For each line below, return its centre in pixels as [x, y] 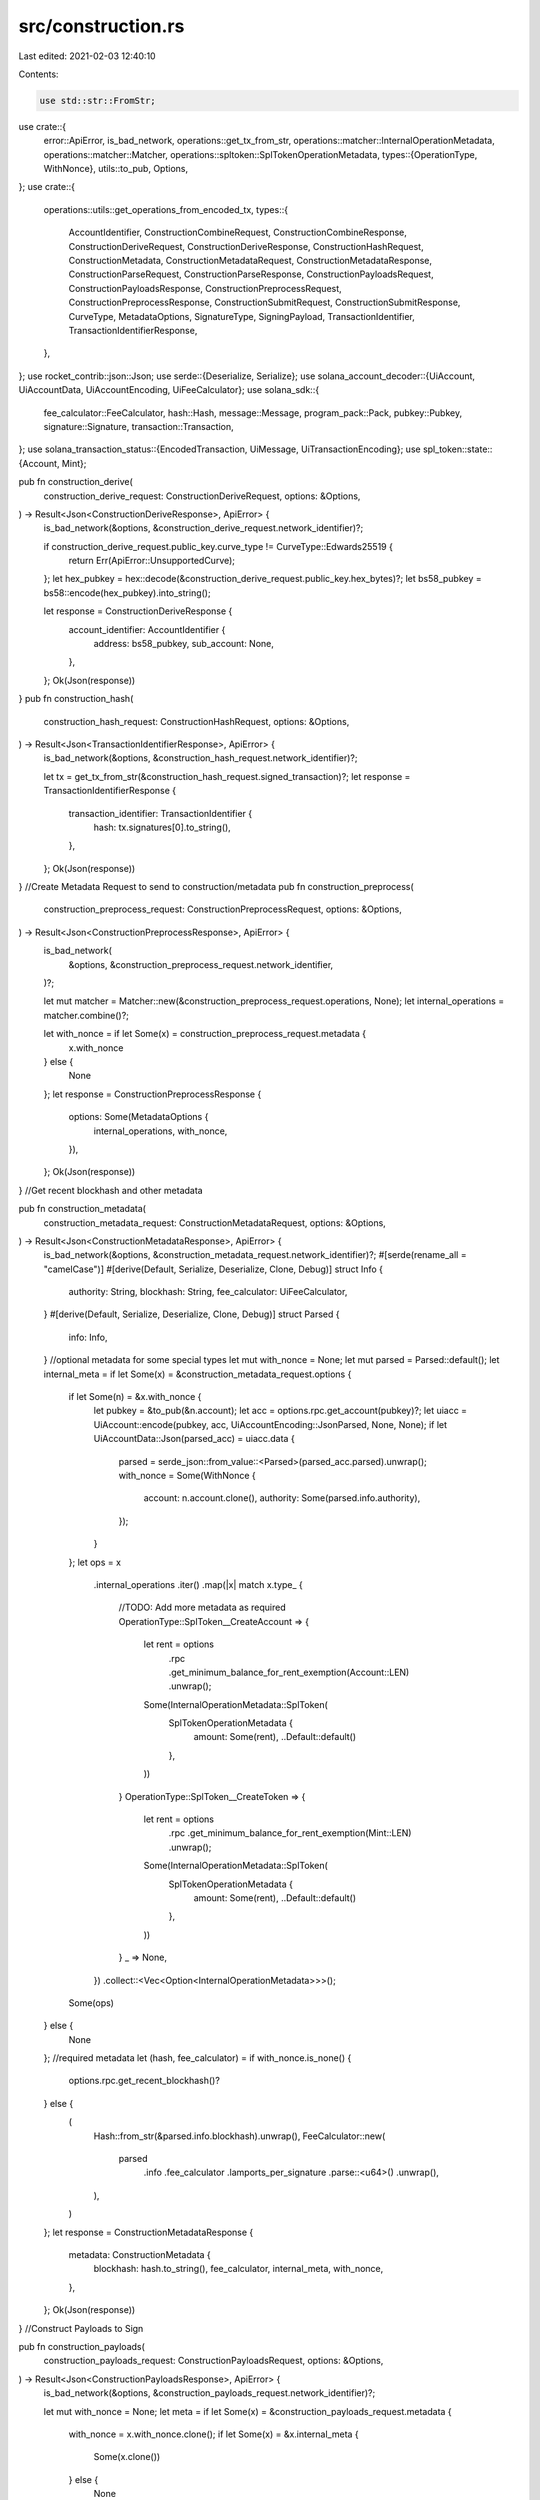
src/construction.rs [101, 26]
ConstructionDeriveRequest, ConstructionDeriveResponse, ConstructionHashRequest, [246, 246]
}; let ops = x [95, 1562]
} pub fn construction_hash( [76, 699]
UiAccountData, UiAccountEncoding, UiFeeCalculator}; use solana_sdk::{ [169, 390]
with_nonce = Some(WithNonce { [187, 1475]
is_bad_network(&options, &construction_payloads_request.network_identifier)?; [209, 2393]
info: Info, [88, 1337]
